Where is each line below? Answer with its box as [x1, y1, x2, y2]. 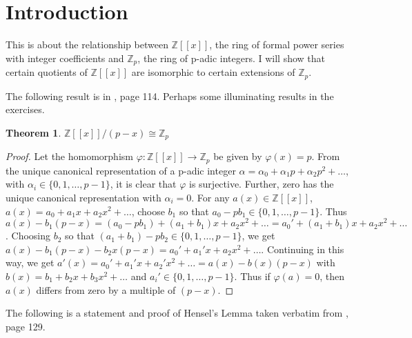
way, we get [6, 255, 55, 270]
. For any [191, 190, 230, 204]
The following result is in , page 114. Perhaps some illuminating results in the [6, 88, 334, 103]
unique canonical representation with [6, 190, 161, 204]
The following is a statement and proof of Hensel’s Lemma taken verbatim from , [6, 306, 349, 320]
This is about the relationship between [6, 37, 168, 52]
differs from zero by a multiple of [36, 282, 176, 297]
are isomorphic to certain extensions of [131, 65, 295, 79]
